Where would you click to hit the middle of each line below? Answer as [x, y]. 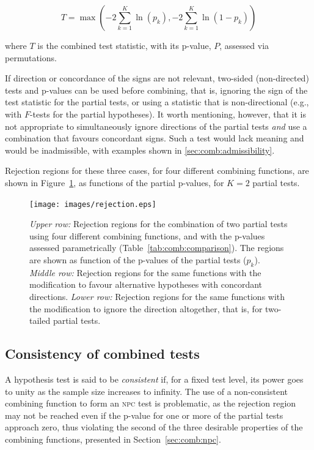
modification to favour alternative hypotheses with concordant [146, 284]
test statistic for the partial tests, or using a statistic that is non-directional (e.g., [157, 102]
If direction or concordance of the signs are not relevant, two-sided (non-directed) [157, 78]
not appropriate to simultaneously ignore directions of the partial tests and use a [156, 126]
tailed [40, 321]
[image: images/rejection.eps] [93, 204]
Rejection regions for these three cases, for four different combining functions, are [157, 171]
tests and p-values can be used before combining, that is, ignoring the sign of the [156, 90]
